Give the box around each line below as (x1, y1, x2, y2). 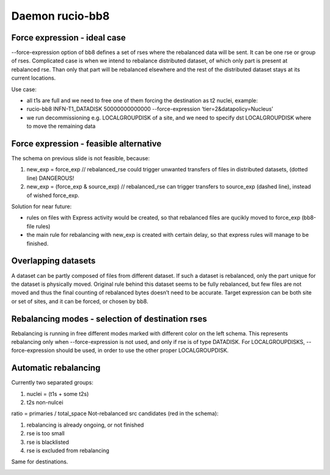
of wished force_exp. (26, 192, 79, 199)
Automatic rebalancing (11, 363, 101, 373)
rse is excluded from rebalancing (26, 447, 109, 454)
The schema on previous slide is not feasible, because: (11, 155, 150, 162)
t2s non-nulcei (26, 398, 64, 406)
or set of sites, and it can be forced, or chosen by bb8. (11, 297, 148, 305)
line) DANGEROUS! (26, 174, 75, 182)
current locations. (11, 74, 56, 82)
